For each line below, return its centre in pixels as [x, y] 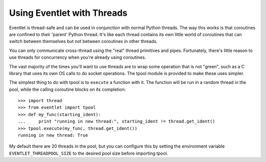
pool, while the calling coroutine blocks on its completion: [67, 89]
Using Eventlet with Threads [68, 13]
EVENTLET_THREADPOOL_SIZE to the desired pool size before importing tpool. [89, 153]
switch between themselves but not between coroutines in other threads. [83, 41]
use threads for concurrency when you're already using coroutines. [78, 57]
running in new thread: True [53, 135]
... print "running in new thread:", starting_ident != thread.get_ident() [116, 121]
